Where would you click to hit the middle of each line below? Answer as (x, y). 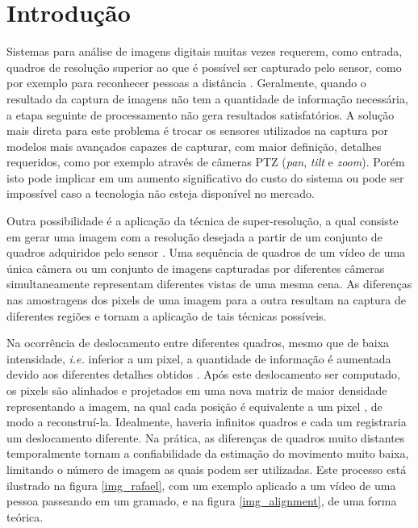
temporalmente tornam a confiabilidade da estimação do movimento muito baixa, (208, 453)
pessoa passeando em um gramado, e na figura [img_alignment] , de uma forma (202, 501)
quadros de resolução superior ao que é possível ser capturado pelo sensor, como (204, 67)
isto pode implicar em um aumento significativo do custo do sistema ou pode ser (205, 177)
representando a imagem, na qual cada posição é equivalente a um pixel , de (194, 406)
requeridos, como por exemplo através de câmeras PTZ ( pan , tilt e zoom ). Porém (206, 162)
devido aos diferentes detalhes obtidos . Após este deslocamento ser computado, (203, 374)
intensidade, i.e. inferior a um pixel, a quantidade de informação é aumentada (199, 358)
